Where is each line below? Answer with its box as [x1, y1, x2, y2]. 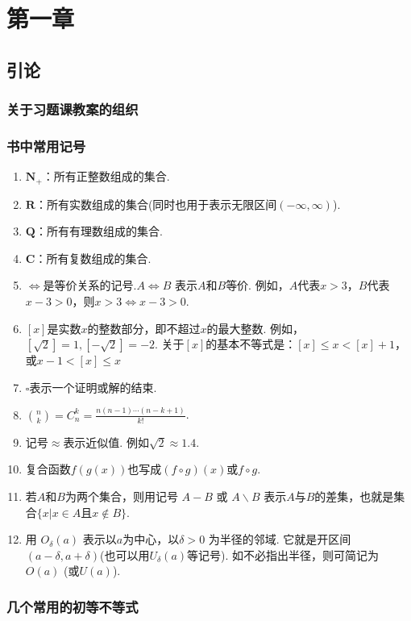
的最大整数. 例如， [206, 319, 305, 336]
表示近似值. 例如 [63, 433, 149, 450]
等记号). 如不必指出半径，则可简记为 [187, 546, 380, 563]
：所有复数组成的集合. [35, 249, 152, 266]
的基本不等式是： [205, 336, 297, 352]
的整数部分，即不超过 [87, 319, 201, 336]
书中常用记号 [6, 135, 86, 156]
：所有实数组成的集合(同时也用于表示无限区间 [35, 195, 277, 212]
